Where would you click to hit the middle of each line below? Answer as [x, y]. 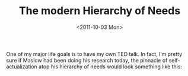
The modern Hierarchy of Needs [100, 11]
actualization [22, 67]
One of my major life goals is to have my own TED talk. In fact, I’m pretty [94, 54]
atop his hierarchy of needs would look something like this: [110, 67]
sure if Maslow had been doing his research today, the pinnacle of [87, 60]
